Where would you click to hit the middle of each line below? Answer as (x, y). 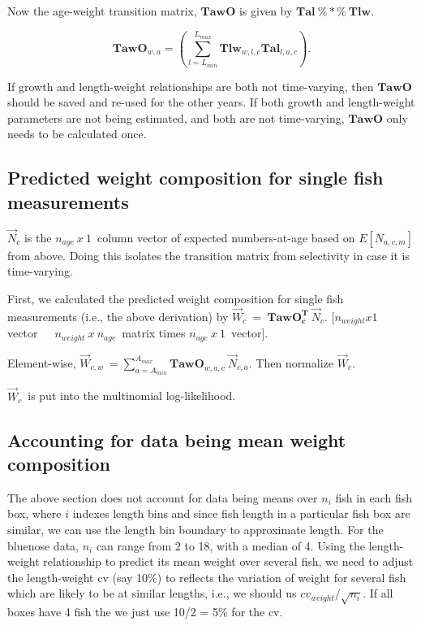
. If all (378, 593)
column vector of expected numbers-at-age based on (226, 237)
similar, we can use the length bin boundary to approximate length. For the (195, 529)
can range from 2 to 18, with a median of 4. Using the (230, 545)
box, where (34, 513)
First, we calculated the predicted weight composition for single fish (176, 298)
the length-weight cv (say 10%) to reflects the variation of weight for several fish (207, 577)
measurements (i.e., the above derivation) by (118, 316)
